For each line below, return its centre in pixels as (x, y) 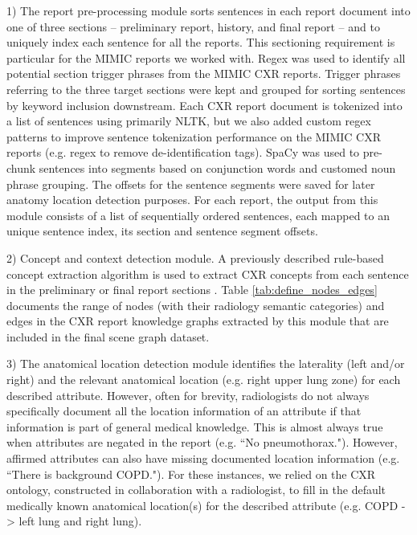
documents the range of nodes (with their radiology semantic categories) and (196, 305)
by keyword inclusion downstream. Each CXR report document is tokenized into (204, 105)
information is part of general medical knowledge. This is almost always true (195, 426)
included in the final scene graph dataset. (108, 336)
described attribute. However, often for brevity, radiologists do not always (188, 395)
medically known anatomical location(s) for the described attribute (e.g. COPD (202, 505)
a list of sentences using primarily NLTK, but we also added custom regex (189, 121)
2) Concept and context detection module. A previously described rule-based (195, 257)
